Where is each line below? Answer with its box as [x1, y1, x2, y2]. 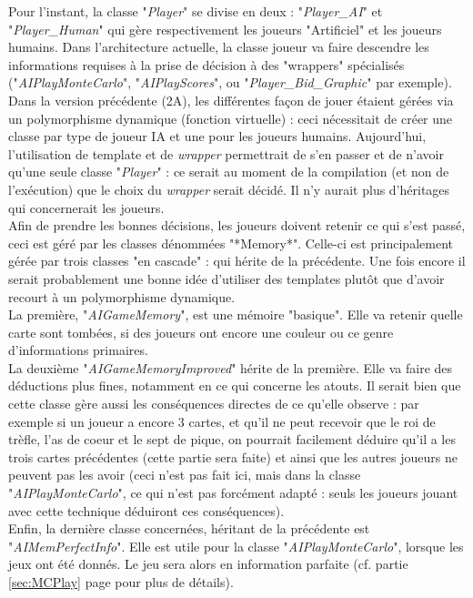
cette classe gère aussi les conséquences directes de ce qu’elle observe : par [8, 394, 419, 413]
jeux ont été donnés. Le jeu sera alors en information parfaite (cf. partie [8, 554, 408, 573]
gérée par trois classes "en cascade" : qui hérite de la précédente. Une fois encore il [8, 251, 466, 270]
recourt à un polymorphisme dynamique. [8, 287, 236, 306]
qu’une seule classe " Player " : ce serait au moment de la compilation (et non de [8, 162, 449, 181]
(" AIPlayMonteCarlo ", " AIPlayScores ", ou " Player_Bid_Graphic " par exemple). [8, 73, 452, 92]
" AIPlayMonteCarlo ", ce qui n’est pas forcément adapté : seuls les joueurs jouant [8, 483, 458, 502]
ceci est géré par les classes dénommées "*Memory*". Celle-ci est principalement [8, 233, 453, 252]
